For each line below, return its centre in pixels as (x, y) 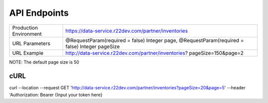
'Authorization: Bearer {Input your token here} (56, 95)
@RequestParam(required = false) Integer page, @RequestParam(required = (155, 40)
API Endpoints (39, 13)
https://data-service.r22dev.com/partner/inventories (127, 31)
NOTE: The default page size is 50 (44, 62)
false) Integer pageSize (93, 46)
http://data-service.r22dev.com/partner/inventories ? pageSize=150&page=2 (155, 53)
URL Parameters (31, 43)
